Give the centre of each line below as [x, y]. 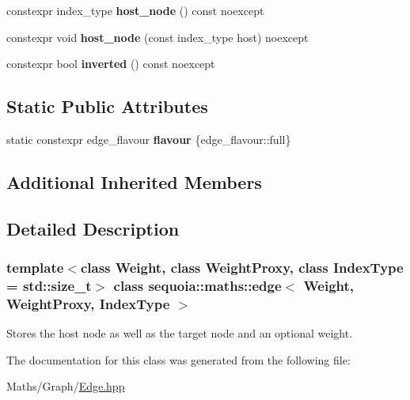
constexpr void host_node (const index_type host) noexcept [158, 37]
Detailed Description [93, 228]
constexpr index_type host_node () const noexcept [135, 10]
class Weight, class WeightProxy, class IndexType [242, 268]
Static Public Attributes [107, 106]
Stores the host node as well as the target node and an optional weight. [180, 333]
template [35, 268]
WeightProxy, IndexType [88, 303]
